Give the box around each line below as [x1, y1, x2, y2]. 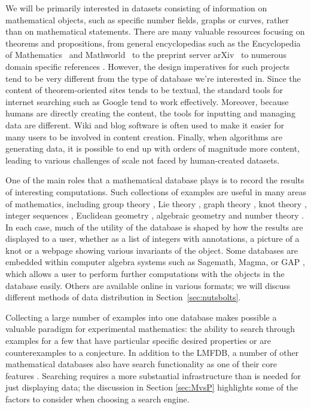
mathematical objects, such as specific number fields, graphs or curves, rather [5, 13, 289, 26]
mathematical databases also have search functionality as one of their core [5, 358, 277, 370]
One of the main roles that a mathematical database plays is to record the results [5, 174, 304, 186]
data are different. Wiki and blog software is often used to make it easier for [5, 118, 284, 131]
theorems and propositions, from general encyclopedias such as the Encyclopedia [5, 36, 301, 49]
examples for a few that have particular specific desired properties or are [5, 334, 271, 347]
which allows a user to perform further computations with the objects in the [5, 267, 285, 280]
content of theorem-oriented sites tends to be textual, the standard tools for [5, 84, 283, 96]
